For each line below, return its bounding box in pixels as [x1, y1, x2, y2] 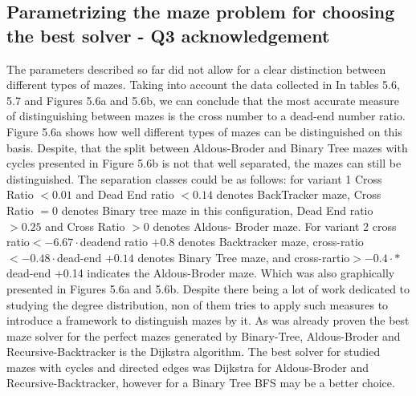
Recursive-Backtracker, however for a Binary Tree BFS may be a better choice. [6, 374, 395, 391]
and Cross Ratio [45, 217, 125, 234]
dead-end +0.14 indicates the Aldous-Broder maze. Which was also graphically [6, 265, 395, 281]
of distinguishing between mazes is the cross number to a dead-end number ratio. [6, 107, 406, 124]
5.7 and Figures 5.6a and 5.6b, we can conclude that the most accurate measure [6, 91, 399, 108]
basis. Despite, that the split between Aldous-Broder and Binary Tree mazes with [6, 139, 408, 156]
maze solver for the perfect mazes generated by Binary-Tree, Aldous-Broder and [6, 327, 401, 344]
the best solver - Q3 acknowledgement [6, 22, 330, 47]
